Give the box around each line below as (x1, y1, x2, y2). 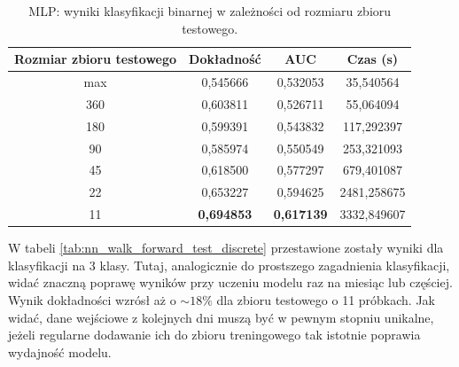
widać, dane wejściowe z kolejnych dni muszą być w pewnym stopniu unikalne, (8, 308, 434, 326)
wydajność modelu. (8, 342, 112, 361)
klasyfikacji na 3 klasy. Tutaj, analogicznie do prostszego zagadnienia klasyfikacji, (8, 255, 450, 274)
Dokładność (189, 50, 261, 68)
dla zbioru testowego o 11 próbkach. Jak (216, 290, 436, 308)
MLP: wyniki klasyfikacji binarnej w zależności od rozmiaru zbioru (28, 2, 392, 20)
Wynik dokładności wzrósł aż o (8, 290, 176, 308)
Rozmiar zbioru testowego (14, 50, 177, 68)
